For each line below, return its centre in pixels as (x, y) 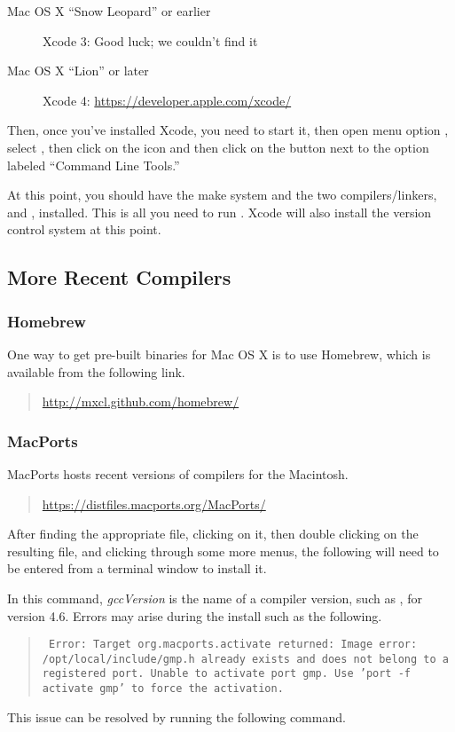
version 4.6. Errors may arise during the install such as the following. (195, 615)
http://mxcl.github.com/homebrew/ (141, 401)
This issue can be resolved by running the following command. (177, 716)
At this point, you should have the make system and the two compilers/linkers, (222, 195)
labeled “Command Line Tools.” (94, 165)
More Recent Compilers (119, 277)
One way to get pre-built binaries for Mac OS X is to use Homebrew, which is (219, 354)
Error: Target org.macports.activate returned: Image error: (233, 645)
